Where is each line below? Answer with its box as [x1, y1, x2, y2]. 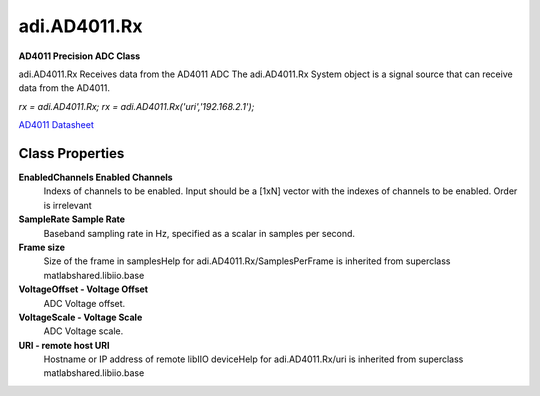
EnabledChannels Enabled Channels [18, 171, 174, 184]
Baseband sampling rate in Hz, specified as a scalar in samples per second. [43, 227, 355, 239]
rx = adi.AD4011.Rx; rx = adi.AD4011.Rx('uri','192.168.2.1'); [18, 100, 255, 112]
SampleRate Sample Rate [18, 213, 125, 225]
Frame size [18, 241, 65, 253]
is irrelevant [43, 199, 92, 211]
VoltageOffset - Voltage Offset [18, 283, 149, 295]
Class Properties [18, 145, 125, 162]
